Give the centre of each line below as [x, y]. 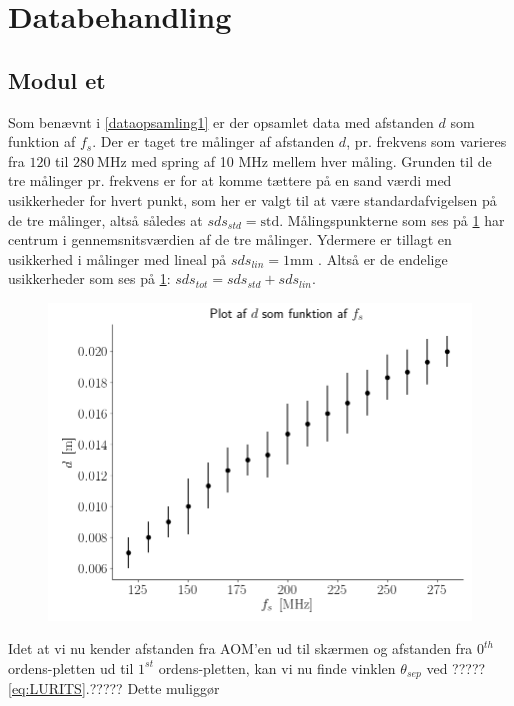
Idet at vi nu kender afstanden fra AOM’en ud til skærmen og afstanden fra [240, 648]
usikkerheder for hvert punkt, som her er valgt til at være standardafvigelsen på [252, 199]
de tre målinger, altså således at [105, 219]
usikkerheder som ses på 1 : [89, 278]
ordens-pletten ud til [71, 667]
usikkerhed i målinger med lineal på [117, 258]
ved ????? [456, 667]
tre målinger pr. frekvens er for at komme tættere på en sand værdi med [230, 180]
